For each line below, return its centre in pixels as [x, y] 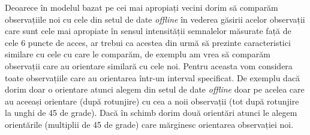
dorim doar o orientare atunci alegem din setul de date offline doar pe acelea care [155, 89]
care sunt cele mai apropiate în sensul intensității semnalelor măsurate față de [148, 31]
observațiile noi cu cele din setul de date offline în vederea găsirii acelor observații [155, 19]
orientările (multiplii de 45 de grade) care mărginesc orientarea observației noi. [149, 124]
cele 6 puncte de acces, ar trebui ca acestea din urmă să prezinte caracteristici [148, 42]
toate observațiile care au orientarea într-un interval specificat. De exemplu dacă [153, 77]
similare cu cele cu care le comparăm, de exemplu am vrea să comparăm [138, 54]
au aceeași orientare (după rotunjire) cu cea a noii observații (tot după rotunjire [152, 101]
